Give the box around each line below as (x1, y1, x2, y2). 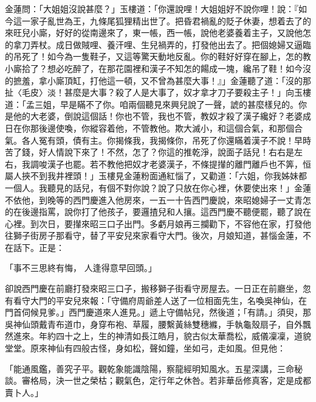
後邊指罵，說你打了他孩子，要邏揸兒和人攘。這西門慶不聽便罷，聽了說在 (21, 205, 311, 218)
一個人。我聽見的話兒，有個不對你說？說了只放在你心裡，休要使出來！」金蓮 (5, 181, 311, 194)
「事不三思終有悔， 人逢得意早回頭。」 (5, 261, 157, 274)
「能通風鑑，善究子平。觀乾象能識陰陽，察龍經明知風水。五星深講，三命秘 (5, 362, 303, 375)
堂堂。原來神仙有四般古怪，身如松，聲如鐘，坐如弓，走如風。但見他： (5, 342, 286, 354)
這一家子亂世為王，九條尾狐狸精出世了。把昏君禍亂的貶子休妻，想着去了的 (13, 14, 311, 27)
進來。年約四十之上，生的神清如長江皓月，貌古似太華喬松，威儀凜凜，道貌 (13, 330, 311, 342)
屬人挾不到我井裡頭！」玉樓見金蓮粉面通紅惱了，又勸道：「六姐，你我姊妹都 (5, 169, 307, 182)
